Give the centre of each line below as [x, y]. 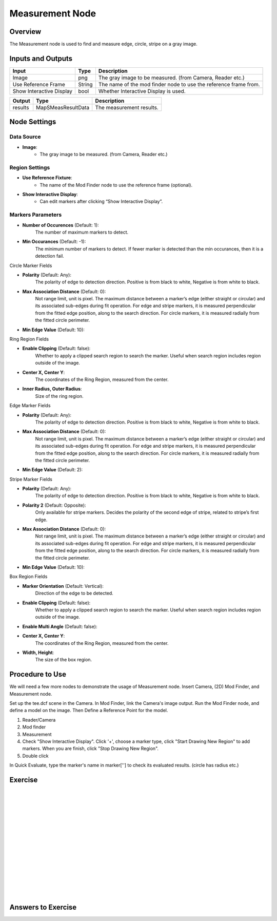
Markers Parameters [36, 215]
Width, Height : [38, 653]
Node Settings [33, 122]
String [85, 84]
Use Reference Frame [39, 84]
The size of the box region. [64, 660]
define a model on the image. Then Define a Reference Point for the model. [89, 711]
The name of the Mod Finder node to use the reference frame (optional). [116, 185]
